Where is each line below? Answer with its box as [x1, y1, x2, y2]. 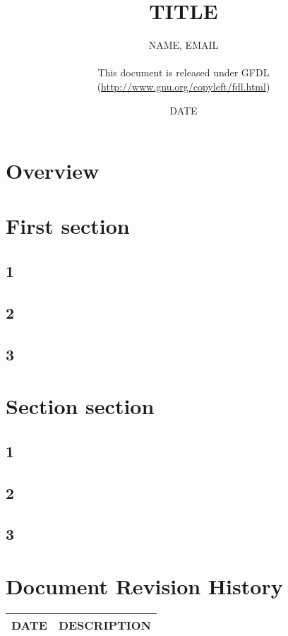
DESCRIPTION [58, 616, 151, 633]
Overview [6, 156, 100, 185]
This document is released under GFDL [97, 65, 270, 80]
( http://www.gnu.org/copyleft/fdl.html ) [97, 78, 270, 93]
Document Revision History [6, 571, 283, 600]
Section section [6, 391, 155, 420]
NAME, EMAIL [148, 37, 219, 52]
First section [6, 211, 130, 240]
